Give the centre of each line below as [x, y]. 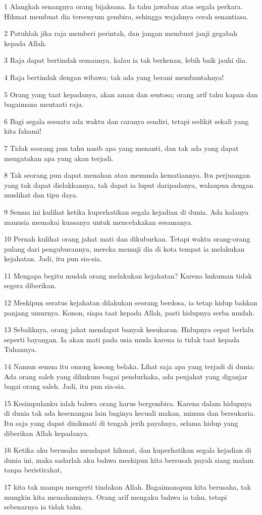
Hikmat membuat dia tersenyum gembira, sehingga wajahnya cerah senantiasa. [126, 16]
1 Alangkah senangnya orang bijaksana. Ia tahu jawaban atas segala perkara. [123, 6]
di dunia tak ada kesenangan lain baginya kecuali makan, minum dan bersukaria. [130, 413]
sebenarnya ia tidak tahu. [43, 507]
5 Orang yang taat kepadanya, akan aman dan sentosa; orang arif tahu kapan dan [131, 94]
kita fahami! [23, 131]
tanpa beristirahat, [33, 470]
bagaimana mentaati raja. [44, 104]
